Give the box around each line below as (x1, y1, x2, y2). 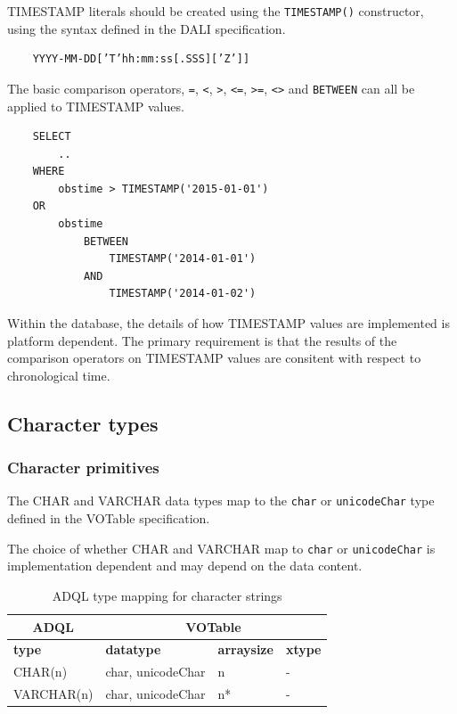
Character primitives (7, 456, 159, 479)
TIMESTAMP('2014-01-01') (109, 252, 257, 266)
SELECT (32, 130, 71, 144)
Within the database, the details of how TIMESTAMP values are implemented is (7, 314, 450, 332)
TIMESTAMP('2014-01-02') (109, 287, 257, 300)
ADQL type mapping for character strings (52, 586, 282, 604)
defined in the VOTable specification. (7, 509, 210, 528)
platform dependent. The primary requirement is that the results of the (7, 331, 397, 349)
